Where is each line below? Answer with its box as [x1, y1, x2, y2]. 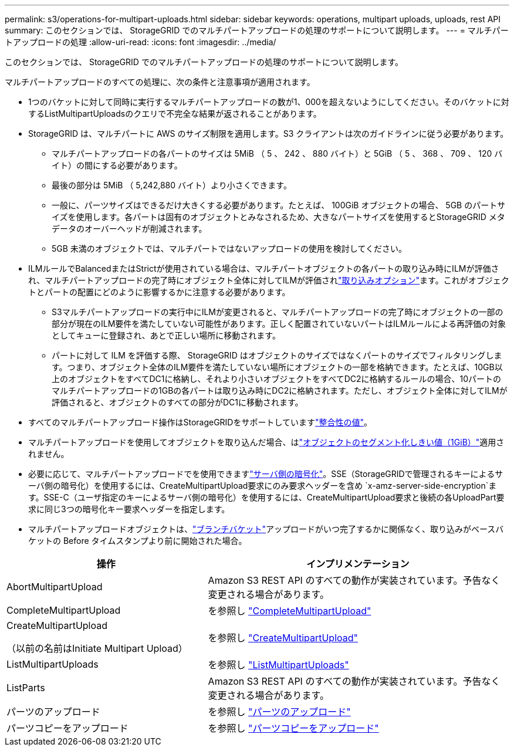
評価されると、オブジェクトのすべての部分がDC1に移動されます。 [52, 397, 303, 407]
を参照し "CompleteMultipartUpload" [208, 605, 371, 617]
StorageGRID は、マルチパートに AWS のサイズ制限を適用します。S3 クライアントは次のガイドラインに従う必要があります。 [28, 128, 509, 138]
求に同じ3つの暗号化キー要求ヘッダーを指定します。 [28, 504, 230, 514]
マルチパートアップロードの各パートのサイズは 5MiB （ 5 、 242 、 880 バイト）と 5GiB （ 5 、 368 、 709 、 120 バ [52, 148, 503, 158]
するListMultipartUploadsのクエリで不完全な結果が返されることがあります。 [28, 109, 322, 119]
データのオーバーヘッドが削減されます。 [52, 224, 207, 234]
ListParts [6, 682, 45, 694]
